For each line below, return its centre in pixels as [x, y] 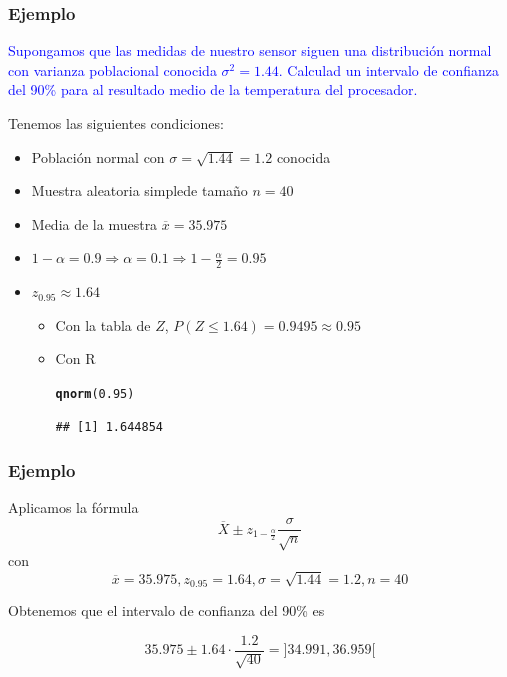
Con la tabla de [103, 324]
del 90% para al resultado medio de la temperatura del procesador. [213, 89]
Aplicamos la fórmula [73, 507]
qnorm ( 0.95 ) [95, 393]
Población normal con [98, 156]
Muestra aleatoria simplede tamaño [139, 190]
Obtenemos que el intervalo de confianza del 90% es [166, 610]
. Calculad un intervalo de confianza [388, 69]
